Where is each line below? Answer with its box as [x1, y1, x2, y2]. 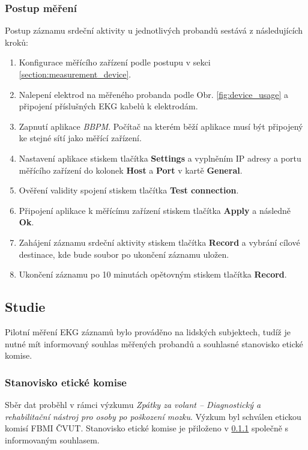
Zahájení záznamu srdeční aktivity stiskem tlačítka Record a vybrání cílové [19, 236, 300, 248]
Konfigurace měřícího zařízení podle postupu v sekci [19, 56, 211, 68]
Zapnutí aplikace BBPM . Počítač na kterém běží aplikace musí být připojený [19, 120, 303, 132]
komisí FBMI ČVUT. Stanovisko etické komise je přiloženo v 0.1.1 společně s [5, 422, 289, 434]
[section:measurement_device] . [19, 68, 131, 80]
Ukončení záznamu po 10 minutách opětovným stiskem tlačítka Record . [19, 268, 287, 281]
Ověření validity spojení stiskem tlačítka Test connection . [19, 184, 239, 196]
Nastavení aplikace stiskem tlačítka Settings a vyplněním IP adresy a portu [19, 151, 301, 164]
